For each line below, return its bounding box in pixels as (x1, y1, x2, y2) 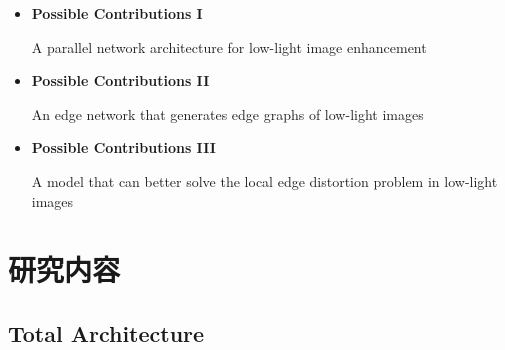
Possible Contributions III (31, 137, 216, 158)
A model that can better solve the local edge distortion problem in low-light (31, 170, 498, 191)
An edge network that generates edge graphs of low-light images (31, 103, 424, 124)
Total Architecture (8, 317, 205, 348)
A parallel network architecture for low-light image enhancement (31, 36, 427, 57)
